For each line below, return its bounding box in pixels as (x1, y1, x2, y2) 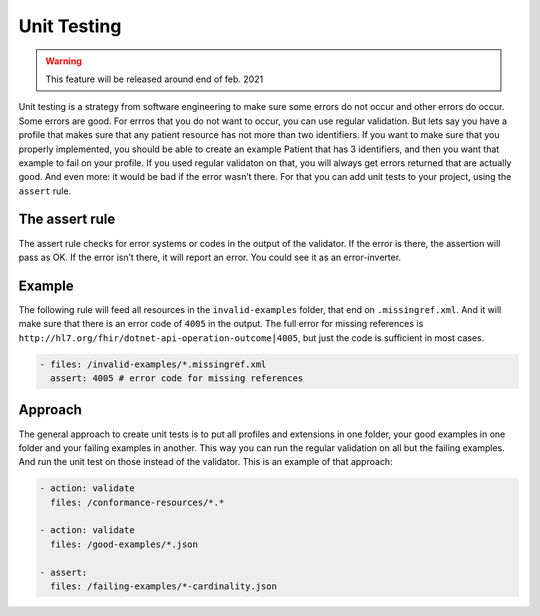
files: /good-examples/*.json (50, 538, 199, 550)
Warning (45, 55, 82, 67)
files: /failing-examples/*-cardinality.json (50, 581, 277, 592)
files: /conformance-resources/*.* (50, 496, 225, 508)
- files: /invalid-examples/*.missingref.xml (39, 358, 267, 370)
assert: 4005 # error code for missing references (50, 373, 304, 384)
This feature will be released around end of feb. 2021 (45, 73, 264, 85)
